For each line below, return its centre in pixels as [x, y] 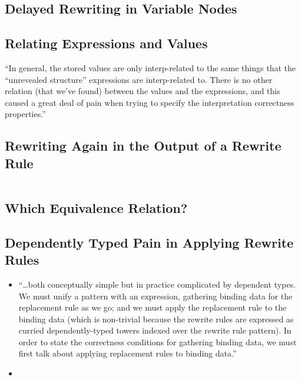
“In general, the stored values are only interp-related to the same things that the [150, 67]
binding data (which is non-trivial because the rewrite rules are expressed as [156, 319]
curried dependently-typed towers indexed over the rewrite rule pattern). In [155, 330]
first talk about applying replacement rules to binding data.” [128, 353]
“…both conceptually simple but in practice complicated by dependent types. [157, 284]
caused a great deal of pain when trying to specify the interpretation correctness [150, 102]
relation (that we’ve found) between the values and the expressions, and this [143, 91]
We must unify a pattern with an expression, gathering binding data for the [156, 296]
